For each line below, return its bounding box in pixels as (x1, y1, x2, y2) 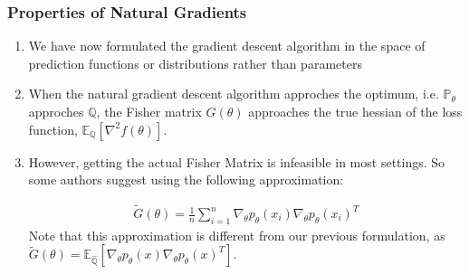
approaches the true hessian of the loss (248, 102, 463, 120)
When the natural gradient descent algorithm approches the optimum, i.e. (28, 84, 439, 103)
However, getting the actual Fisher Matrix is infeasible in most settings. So (28, 152, 445, 171)
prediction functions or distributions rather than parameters (28, 53, 362, 72)
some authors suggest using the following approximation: (28, 170, 344, 189)
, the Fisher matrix (96, 102, 202, 120)
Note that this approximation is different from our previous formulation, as (28, 225, 445, 244)
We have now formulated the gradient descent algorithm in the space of (28, 36, 426, 55)
